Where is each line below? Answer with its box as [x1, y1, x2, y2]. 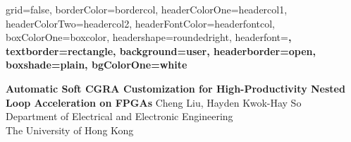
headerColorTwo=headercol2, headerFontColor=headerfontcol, [6, 16, 275, 30]
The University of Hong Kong [6, 122, 134, 137]
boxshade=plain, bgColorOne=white [6, 57, 187, 72]
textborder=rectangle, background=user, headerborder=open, [6, 43, 316, 58]
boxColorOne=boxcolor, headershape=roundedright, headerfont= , [6, 30, 292, 45]
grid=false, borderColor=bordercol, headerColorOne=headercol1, [6, 2, 288, 16]
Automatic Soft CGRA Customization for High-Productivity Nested [6, 81, 345, 95]
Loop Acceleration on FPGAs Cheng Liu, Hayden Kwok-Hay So [6, 95, 302, 110]
